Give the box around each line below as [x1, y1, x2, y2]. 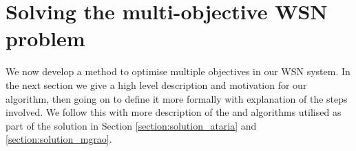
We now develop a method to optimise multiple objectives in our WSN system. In [6, 64, 350, 79]
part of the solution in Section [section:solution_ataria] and [6, 118, 257, 132]
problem [6, 24, 85, 52]
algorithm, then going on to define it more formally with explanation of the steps [6, 91, 348, 105]
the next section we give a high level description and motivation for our [6, 77, 307, 92]
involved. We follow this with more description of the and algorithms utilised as [6, 105, 342, 119]
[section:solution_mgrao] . [6, 132, 112, 146]
